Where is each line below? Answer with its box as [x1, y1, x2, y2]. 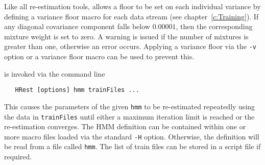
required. [4, 151, 32, 162]
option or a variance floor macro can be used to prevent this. [4, 51, 195, 62]
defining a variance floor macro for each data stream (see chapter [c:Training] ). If [4, 11, 259, 21]
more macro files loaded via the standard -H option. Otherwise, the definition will [4, 131, 259, 142]
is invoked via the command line [4, 68, 105, 79]
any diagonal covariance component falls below [4, 21, 150, 32]
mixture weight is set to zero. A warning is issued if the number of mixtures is [4, 31, 249, 41]
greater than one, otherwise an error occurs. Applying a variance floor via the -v [4, 41, 256, 52]
